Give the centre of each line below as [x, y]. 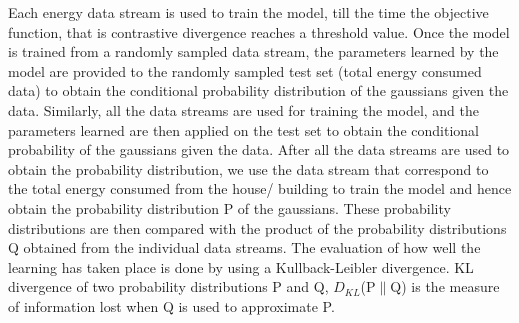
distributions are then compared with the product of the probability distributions [257, 227]
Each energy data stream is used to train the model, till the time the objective [248, 12]
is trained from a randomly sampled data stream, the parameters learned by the [253, 51]
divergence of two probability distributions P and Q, [168, 286]
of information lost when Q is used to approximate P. [171, 305]
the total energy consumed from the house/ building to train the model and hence [260, 188]
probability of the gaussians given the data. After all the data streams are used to [259, 149]
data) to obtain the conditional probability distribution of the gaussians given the [258, 90]
